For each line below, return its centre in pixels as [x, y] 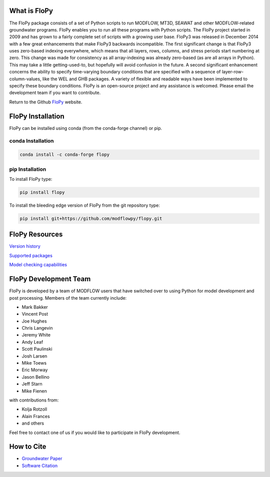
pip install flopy [42, 192]
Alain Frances [36, 416]
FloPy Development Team [50, 279]
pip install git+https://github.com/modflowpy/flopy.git [91, 218]
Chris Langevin [37, 328]
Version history [25, 246]
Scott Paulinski [37, 349]
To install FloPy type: [31, 179]
